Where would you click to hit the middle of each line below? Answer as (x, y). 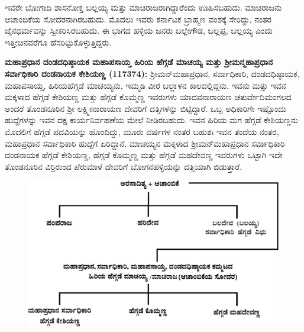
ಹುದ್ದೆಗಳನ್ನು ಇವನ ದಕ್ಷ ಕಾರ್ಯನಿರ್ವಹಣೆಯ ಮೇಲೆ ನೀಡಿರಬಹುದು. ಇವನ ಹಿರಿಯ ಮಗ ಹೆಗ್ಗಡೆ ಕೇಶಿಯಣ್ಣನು (152, 120)
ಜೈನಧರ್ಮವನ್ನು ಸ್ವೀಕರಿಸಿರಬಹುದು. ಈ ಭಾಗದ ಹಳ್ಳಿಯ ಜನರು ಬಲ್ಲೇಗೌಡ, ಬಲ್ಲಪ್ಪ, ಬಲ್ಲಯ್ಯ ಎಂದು (139, 30)
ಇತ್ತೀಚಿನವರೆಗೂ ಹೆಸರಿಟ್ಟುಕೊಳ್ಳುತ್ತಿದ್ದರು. (58, 42)
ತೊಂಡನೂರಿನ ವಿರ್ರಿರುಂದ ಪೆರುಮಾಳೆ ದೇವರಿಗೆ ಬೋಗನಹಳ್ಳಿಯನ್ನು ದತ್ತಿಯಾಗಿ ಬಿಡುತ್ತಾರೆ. (124, 166)
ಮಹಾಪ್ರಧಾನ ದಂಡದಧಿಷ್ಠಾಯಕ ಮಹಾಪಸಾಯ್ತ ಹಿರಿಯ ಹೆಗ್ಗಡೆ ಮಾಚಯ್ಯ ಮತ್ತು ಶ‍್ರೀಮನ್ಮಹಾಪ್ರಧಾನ (139, 62)
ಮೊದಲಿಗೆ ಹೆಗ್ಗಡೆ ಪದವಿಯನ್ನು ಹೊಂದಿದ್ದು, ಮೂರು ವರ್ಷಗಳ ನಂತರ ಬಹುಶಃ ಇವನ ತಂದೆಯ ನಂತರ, (142, 131)
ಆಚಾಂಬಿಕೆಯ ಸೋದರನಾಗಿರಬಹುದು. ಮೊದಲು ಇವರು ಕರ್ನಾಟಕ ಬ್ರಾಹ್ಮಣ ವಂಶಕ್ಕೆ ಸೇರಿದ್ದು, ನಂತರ (138, 19)
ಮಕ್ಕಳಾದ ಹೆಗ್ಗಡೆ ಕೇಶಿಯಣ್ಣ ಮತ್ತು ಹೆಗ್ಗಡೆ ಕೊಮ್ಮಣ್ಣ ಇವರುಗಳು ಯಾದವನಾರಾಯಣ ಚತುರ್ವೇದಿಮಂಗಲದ (148, 97)
